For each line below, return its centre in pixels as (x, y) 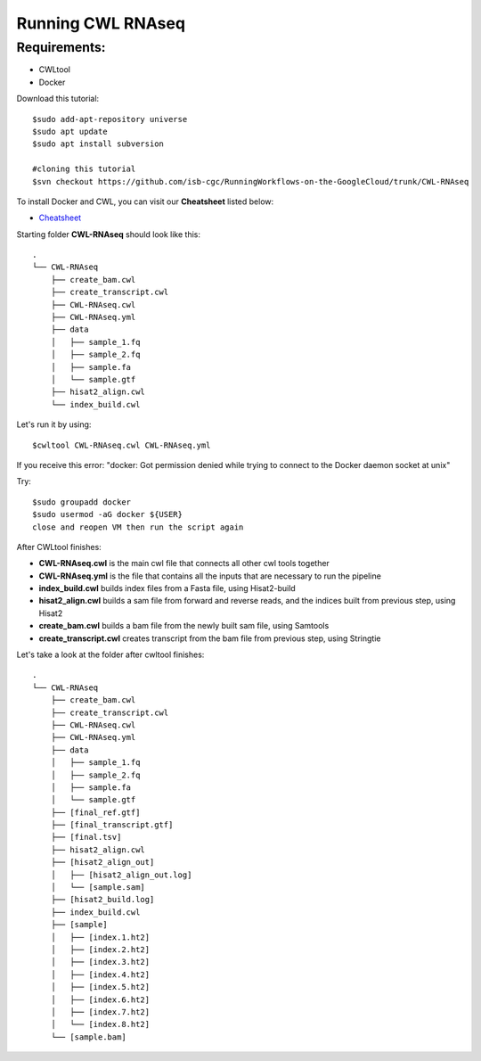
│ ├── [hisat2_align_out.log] (121, 875)
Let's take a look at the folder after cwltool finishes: (110, 654)
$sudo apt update (70, 131)
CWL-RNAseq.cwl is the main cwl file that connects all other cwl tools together (184, 563)
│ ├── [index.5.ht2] (100, 987)
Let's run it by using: (54, 424)
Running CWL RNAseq (101, 23)
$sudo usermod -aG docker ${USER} (107, 514)
